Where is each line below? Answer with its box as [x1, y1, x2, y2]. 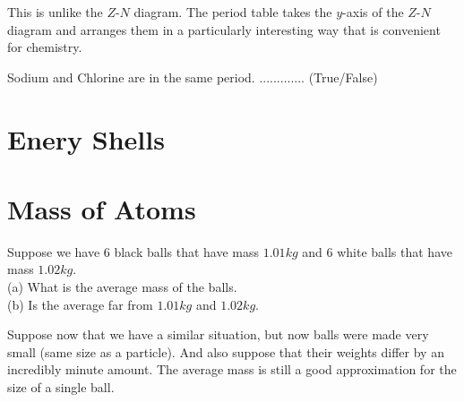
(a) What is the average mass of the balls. [7, 278, 237, 296]
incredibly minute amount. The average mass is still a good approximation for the [7, 360, 457, 379]
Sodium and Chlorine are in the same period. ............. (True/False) [7, 67, 378, 86]
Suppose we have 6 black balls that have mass [7, 242, 260, 261]
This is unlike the [7, 3, 103, 21]
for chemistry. [7, 38, 82, 56]
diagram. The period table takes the [133, 3, 332, 21]
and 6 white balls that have [302, 242, 452, 261]
